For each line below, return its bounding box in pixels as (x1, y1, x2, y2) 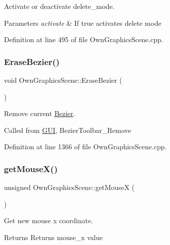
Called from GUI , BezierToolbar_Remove (4, 124, 131, 135)
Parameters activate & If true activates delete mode (4, 17, 162, 28)
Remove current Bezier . (4, 108, 76, 119)
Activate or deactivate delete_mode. (4, 1, 115, 11)
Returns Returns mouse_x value (4, 232, 103, 242)
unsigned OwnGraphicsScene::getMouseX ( (4, 182, 135, 192)
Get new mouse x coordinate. (4, 215, 93, 226)
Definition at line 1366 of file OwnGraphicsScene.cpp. (4, 141, 167, 152)
